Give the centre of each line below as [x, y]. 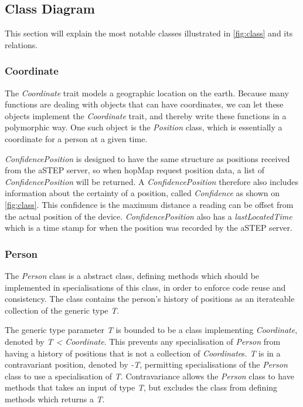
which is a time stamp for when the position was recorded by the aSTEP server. [149, 228]
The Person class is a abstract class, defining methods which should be [132, 275]
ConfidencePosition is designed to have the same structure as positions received [147, 158]
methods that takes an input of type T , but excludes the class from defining [141, 387]
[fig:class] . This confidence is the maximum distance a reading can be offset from [149, 204]
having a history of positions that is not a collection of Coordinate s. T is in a [143, 353]
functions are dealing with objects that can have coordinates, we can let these [144, 104]
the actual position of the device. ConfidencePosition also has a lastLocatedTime [149, 216]
